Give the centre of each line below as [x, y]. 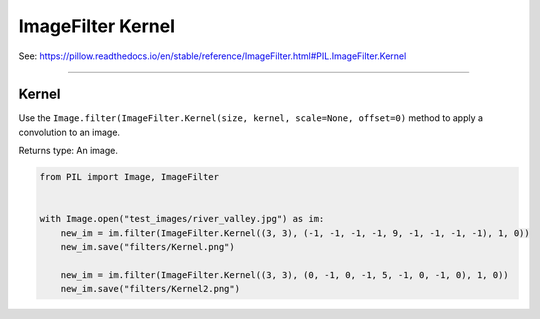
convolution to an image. [69, 132]
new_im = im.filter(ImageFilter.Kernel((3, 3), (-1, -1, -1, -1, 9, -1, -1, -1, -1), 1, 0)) [295, 233]
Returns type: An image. [68, 151]
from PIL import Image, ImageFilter [129, 177]
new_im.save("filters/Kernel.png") [147, 247]
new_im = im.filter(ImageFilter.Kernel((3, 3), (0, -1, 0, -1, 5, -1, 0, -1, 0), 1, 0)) [284, 274]
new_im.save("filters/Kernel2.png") [150, 289]
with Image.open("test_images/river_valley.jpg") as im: [182, 219]
